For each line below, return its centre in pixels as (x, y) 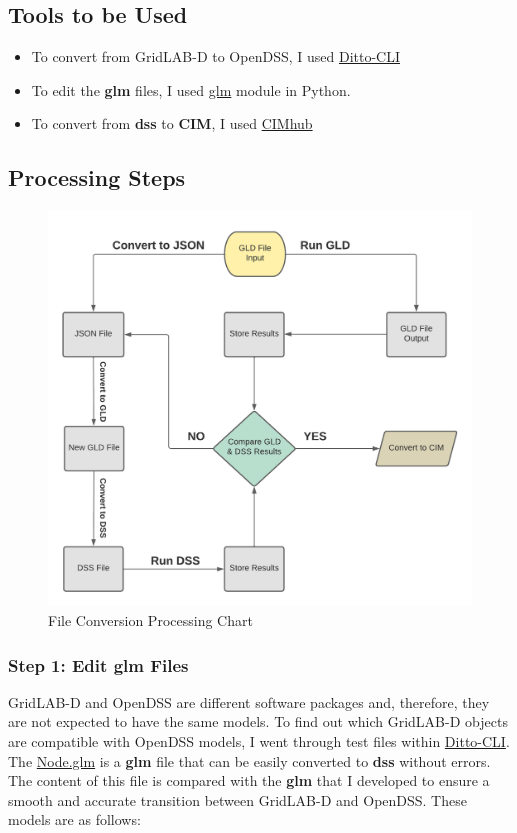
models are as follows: (74, 819)
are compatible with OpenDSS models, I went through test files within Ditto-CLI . (259, 741)
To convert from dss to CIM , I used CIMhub (172, 123)
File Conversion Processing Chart (150, 620)
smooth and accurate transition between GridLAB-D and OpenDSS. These (237, 799)
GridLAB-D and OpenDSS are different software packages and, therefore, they (249, 701)
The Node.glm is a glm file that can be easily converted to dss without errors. (249, 760)
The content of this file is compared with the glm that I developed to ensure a (249, 780)
